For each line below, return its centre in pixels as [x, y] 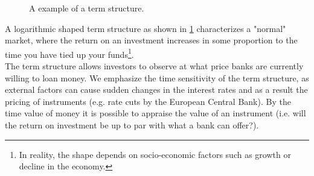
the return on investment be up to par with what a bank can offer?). [132, 125]
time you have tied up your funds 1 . [69, 53]
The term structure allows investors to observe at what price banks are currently [154, 66]
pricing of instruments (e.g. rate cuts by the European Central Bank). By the [148, 101]
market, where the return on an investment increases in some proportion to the [151, 40]
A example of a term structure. [87, 8]
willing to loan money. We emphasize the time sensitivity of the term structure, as [157, 77]
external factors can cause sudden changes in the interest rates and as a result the [156, 90]
